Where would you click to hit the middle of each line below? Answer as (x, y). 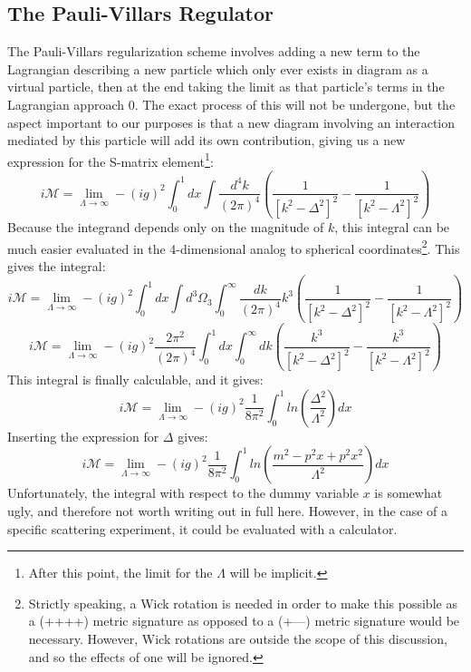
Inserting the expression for (83, 436)
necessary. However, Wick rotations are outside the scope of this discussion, (238, 639)
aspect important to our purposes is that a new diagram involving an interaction (231, 122)
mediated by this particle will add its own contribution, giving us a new (207, 140)
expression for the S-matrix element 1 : (111, 160)
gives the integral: (57, 265)
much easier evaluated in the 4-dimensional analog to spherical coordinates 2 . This (234, 247)
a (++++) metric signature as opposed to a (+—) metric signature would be (244, 621)
